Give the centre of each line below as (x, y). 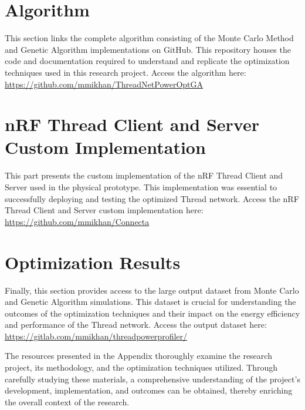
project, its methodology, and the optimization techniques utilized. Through (141, 367)
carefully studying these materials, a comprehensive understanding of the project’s (152, 379)
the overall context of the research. (67, 401)
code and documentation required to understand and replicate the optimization (147, 61)
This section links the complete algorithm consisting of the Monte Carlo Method (149, 38)
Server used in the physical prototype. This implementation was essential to (141, 187)
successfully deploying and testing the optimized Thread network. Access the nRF (152, 198)
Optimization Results (93, 262)
